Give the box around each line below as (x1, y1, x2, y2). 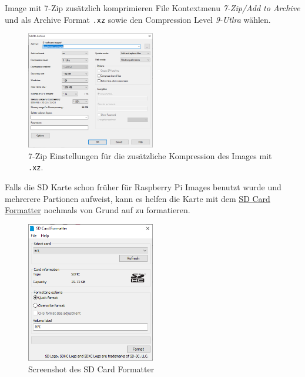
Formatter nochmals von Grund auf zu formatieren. (5, 204, 190, 216)
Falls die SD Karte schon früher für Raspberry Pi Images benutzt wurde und (5, 181, 281, 193)
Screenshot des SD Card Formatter (28, 362, 155, 375)
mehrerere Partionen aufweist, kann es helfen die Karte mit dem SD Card (5, 192, 270, 204)
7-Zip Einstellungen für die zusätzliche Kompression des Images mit (28, 149, 272, 161)
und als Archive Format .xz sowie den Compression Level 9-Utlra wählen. (5, 13, 271, 25)
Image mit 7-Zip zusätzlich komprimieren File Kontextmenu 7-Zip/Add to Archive (5, 2, 300, 14)
